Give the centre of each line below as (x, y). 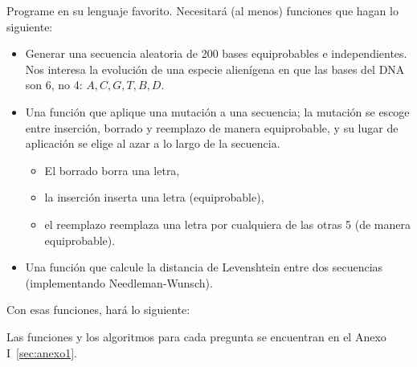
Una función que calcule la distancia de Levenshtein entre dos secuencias (204, 267)
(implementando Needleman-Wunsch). (119, 282)
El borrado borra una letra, (112, 170)
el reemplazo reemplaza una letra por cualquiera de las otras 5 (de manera (227, 224)
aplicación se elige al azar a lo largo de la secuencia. (153, 143)
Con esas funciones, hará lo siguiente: (98, 310)
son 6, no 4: (54, 85)
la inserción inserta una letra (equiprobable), (154, 197)
